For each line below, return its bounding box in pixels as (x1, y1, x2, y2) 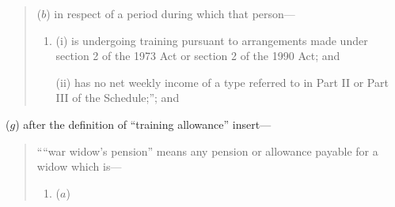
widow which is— (36, 158, 122, 175)
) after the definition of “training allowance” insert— (15, 115, 272, 132)
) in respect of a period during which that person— (46, 6, 295, 21)
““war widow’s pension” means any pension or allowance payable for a (36, 142, 378, 159)
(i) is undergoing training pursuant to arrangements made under (55, 32, 368, 48)
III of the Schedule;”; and (55, 89, 180, 106)
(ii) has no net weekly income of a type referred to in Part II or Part (55, 73, 389, 90)
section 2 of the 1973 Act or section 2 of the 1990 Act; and (55, 47, 340, 64)
